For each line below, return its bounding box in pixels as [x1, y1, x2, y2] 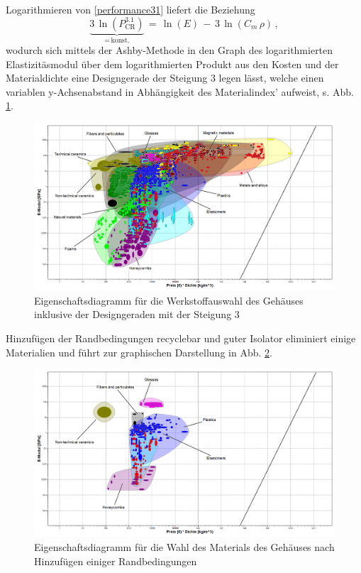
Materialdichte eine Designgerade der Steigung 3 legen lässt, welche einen [6, 70, 324, 85]
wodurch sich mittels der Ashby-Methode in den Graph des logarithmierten [6, 43, 333, 58]
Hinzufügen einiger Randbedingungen [34, 553, 197, 568]
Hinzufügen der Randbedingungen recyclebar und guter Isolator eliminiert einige [6, 331, 356, 346]
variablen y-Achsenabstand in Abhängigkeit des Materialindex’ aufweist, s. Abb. [6, 84, 354, 99]
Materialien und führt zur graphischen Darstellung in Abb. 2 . [6, 344, 272, 359]
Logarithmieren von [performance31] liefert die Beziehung [6, 2, 255, 16]
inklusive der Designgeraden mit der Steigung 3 [34, 307, 240, 322]
